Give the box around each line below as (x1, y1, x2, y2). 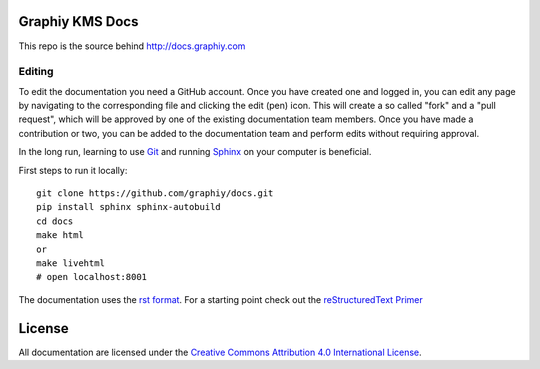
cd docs (36, 215, 74, 227)
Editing (18, 65, 54, 79)
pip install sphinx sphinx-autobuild (36, 201, 222, 213)
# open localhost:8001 (36, 271, 148, 283)
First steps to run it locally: (18, 164, 128, 176)
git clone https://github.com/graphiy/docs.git (36, 188, 274, 199)
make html (36, 230, 84, 241)
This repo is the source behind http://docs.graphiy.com (18, 40, 246, 52)
